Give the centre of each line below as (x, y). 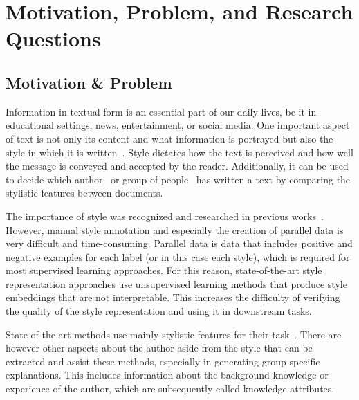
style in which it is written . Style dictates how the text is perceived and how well (179, 152)
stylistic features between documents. (84, 193)
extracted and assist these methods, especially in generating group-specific (163, 361)
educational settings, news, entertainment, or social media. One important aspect (178, 125)
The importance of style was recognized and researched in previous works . (165, 216)
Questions (53, 38)
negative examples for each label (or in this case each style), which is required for (178, 256)
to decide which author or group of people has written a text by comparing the (178, 179)
